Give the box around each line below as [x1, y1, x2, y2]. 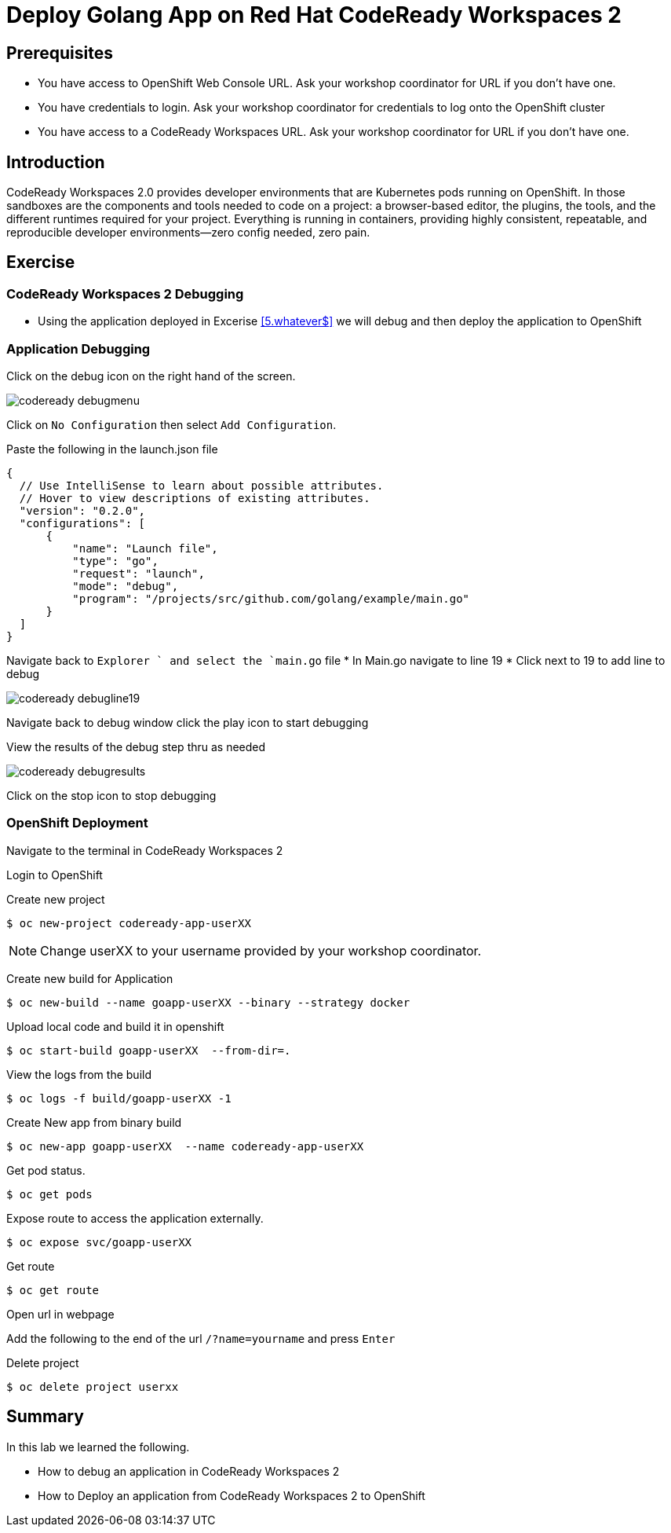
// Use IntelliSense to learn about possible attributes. [19, 479, 384, 492]
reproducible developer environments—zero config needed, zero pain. [6, 226, 370, 240]
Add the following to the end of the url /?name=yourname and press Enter [6, 1331, 396, 1345]
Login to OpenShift [6, 867, 103, 882]
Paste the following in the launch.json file [6, 442, 218, 456]
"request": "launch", [72, 567, 205, 580]
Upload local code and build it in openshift [6, 1019, 224, 1033]
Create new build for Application [6, 971, 173, 985]
